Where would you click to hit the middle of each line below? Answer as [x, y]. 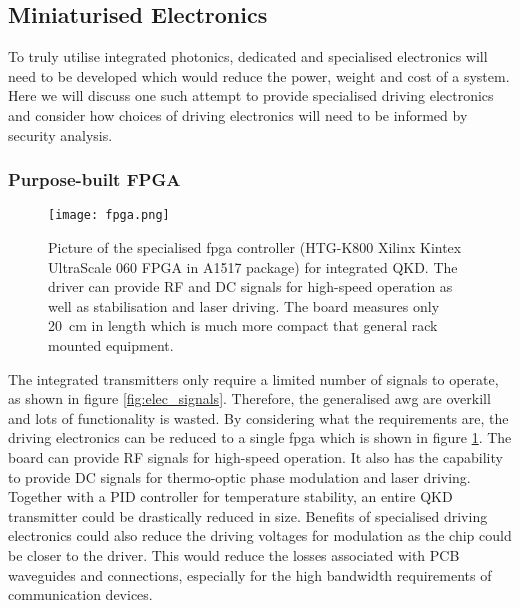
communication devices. [80, 594]
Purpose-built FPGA [94, 179]
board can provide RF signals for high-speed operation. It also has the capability [255, 456]
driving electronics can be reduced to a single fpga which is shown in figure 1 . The [260, 437]
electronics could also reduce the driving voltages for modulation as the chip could [260, 535]
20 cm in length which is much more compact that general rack [243, 325]
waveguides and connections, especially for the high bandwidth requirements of [250, 574]
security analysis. [60, 134]
